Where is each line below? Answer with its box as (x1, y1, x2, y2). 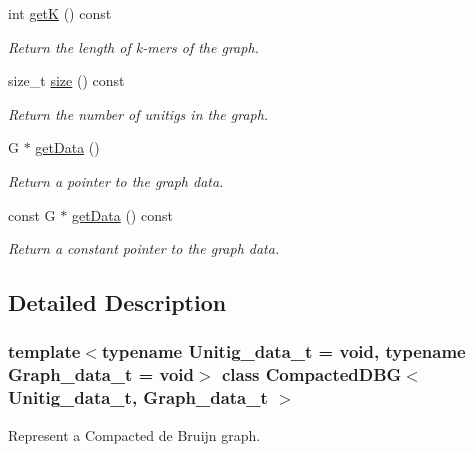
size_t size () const (8, 70, 125, 91)
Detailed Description (8, 287, 227, 318)
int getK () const (8, 3, 112, 23)
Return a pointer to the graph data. (8, 170, 224, 191)
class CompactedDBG (221, 362, 402, 387)
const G (8, 204, 56, 225)
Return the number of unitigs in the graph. (8, 103, 269, 124)
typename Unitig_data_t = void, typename (101, 339, 466, 364)
